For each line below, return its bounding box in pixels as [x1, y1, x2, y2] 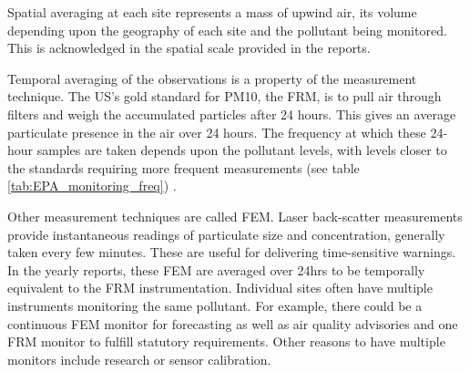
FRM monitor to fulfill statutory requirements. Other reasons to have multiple [7, 332, 445, 351]
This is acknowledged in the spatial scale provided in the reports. [7, 38, 371, 57]
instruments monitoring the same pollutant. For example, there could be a [7, 295, 423, 315]
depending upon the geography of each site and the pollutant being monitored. [7, 20, 447, 39]
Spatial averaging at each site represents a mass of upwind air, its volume [7, 3, 417, 21]
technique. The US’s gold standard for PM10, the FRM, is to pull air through [7, 87, 442, 106]
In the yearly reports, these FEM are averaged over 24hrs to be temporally [7, 260, 425, 279]
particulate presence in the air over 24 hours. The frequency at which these [7, 122, 426, 141]
